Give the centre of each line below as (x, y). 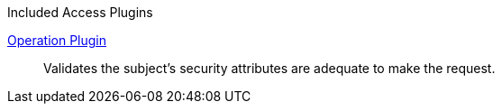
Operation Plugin (57, 40)
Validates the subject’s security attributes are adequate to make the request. (269, 68)
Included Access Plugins (80, 12)
